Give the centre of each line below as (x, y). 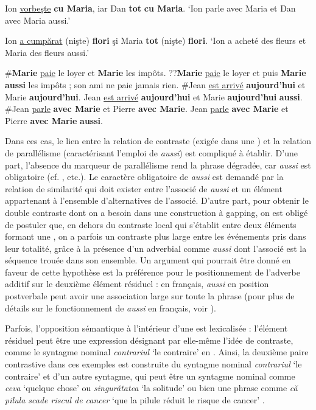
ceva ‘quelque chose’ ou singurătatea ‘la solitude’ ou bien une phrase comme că (151, 388)
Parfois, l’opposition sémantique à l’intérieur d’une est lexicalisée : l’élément (146, 328)
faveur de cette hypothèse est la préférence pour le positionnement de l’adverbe (153, 272)
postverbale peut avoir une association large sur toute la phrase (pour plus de (150, 296)
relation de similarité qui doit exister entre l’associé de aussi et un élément (144, 188)
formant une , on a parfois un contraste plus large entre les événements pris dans (156, 236)
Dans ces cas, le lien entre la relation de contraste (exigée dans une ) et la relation (158, 141)
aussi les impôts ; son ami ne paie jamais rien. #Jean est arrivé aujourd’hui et (155, 84)
